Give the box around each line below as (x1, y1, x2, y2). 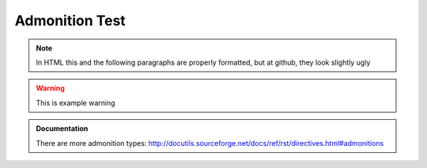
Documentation (36, 124, 89, 133)
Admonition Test (14, 12, 126, 29)
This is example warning (36, 98, 115, 107)
